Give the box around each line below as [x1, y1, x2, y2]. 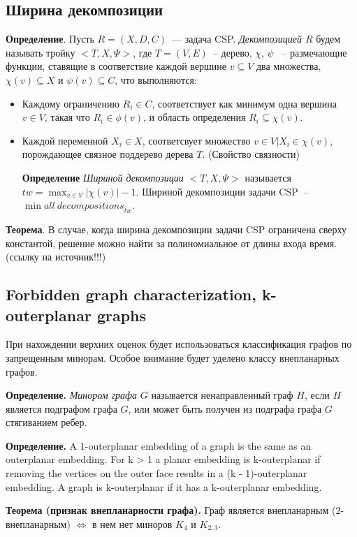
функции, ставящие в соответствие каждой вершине [6, 59, 227, 73]
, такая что [44, 110, 90, 124]
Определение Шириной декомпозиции [22, 170, 184, 184]
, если [304, 388, 330, 402]
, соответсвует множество [142, 133, 251, 147]
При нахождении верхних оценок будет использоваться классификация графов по [6, 337, 352, 351]
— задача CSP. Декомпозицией [171, 31, 302, 46]
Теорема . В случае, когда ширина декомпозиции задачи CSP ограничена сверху [6, 221, 347, 236]
